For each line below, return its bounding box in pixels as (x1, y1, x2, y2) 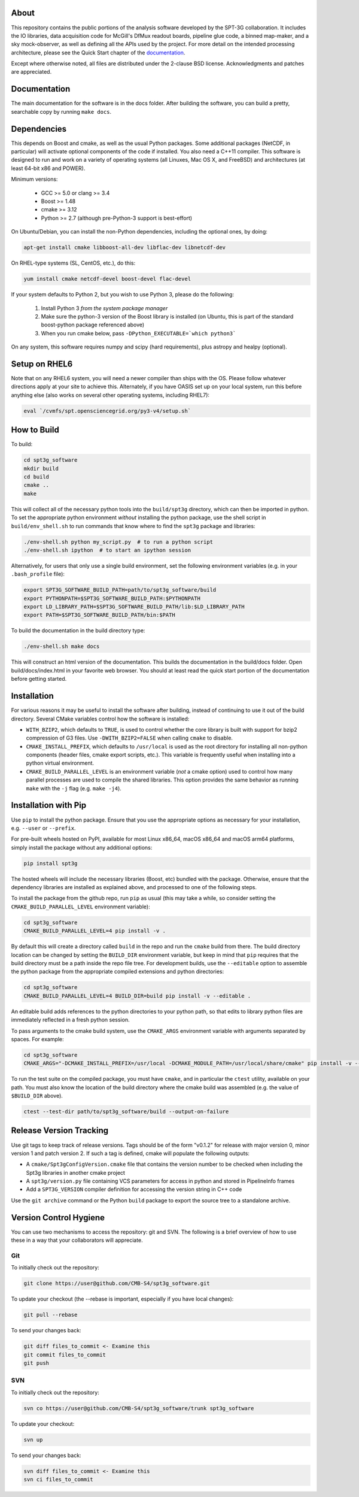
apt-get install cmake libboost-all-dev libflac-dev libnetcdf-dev (23, 244, 226, 251)
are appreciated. (11, 68, 52, 75)
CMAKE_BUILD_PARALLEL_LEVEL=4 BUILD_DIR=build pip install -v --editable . (23, 992, 251, 999)
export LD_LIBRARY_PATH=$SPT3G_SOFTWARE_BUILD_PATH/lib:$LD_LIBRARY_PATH (23, 604, 245, 610)
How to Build (11, 425, 60, 435)
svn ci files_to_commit (23, 1476, 94, 1483)
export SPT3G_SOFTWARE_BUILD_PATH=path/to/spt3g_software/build (23, 587, 217, 593)
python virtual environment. (26, 759, 95, 766)
